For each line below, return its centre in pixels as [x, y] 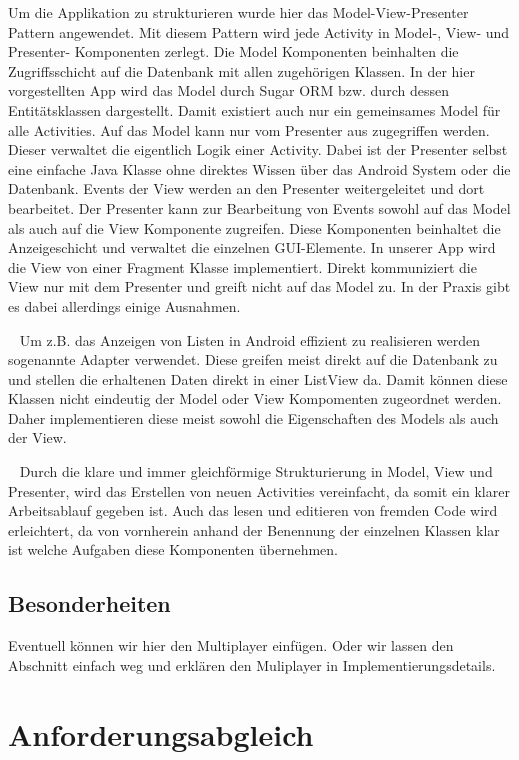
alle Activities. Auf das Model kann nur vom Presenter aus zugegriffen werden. [249, 129]
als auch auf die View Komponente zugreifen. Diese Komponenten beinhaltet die [254, 227]
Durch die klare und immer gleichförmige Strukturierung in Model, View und [256, 471]
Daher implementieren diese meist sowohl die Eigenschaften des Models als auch [253, 417]
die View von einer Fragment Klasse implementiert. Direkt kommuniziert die [242, 266]
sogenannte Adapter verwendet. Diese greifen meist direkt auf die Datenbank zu [253, 359]
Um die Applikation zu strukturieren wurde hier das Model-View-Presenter [238, 12]
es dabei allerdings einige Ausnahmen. [124, 305]
